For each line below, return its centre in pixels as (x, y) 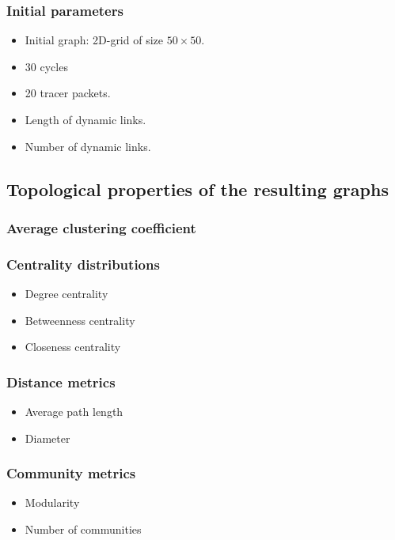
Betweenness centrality (80, 320)
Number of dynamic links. (88, 146)
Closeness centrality (73, 347)
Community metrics (71, 473)
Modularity (52, 502)
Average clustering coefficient (101, 227)
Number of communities (83, 529)
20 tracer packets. (68, 93)
